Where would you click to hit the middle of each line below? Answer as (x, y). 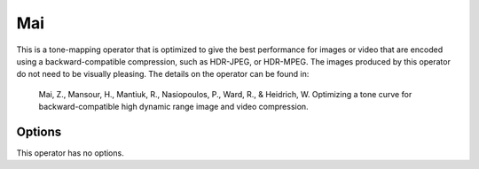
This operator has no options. (70, 153)
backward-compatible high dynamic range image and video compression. (174, 107)
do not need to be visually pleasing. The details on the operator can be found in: (163, 74)
